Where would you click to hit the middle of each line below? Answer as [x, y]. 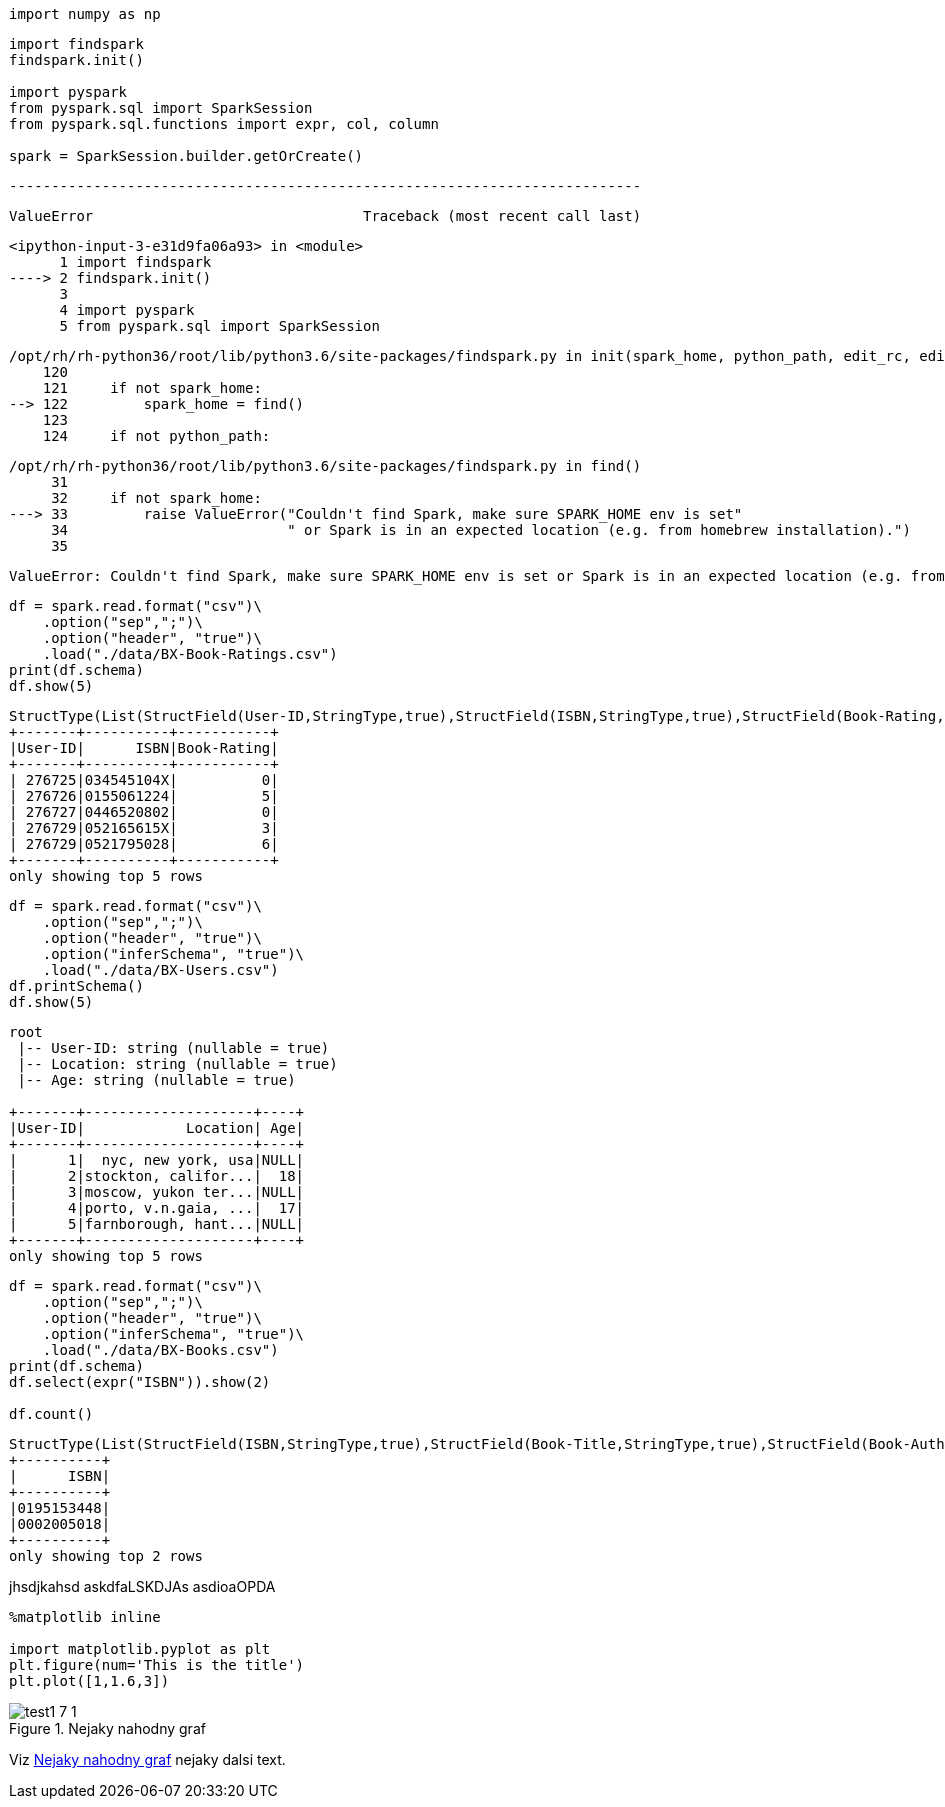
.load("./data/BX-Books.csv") [160, 1350]
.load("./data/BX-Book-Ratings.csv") [190, 654]
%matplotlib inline [85, 1617]
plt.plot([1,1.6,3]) [89, 1681]
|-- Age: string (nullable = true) [156, 1080]
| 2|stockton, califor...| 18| [157, 1176]
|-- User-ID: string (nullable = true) [173, 1048]
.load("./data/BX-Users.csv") [160, 970]
